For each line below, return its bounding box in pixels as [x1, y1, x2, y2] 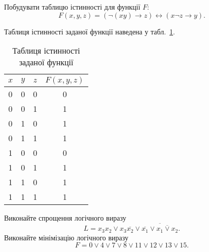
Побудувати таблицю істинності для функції [4, 2, 141, 12]
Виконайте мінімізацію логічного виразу [4, 232, 128, 242]
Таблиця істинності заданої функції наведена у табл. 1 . [4, 26, 175, 36]
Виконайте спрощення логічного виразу [4, 213, 126, 223]
